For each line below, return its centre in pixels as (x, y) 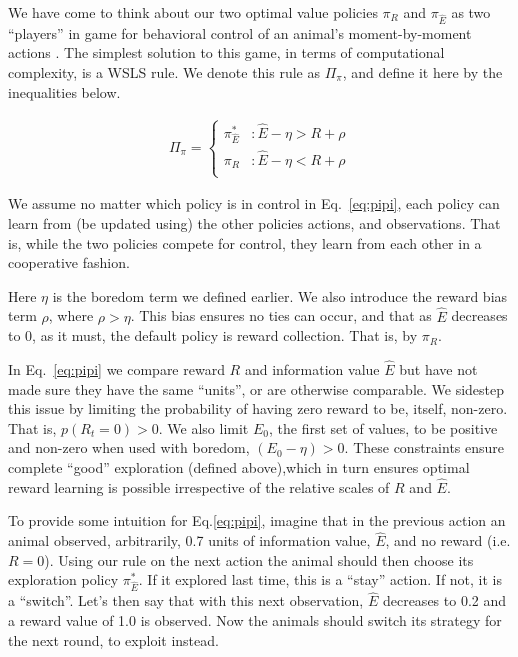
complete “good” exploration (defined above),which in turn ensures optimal (239, 466)
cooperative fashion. (69, 262)
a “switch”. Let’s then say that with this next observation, (186, 600)
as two (471, 12)
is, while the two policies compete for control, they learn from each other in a (245, 242)
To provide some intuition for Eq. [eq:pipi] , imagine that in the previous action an (257, 520)
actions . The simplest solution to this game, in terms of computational (226, 52)
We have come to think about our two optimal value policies (193, 12)
